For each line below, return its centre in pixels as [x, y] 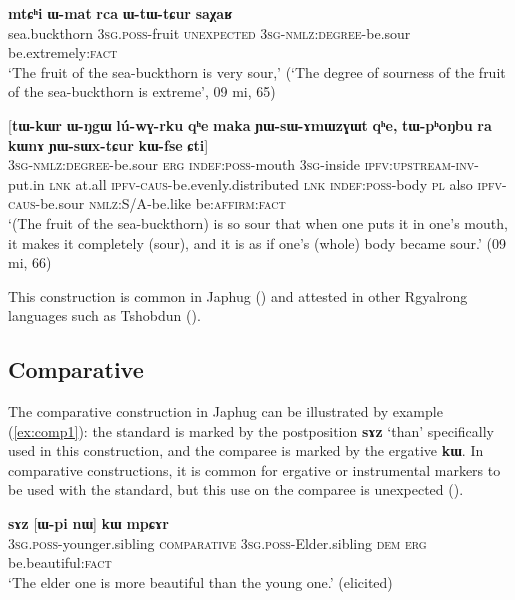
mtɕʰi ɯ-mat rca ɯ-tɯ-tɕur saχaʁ [120, 13]
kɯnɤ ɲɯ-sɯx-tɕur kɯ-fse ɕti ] [108, 144]
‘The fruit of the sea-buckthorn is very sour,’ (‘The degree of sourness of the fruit [257, 71]
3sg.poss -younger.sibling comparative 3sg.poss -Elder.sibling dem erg [217, 542]
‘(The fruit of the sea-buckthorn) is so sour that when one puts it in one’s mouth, [258, 222]
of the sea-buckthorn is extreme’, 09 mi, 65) [142, 91]
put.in [26, 183]
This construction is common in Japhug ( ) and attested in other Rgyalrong [238, 295]
